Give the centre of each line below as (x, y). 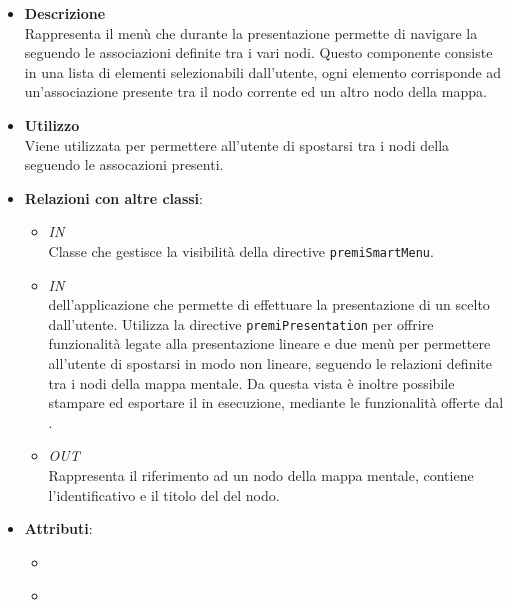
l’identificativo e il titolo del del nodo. (164, 494)
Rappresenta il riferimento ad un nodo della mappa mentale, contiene (261, 475)
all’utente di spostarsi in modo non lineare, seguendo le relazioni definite (270, 363)
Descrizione (65, 13)
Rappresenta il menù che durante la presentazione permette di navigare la (251, 32)
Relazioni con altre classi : (113, 197)
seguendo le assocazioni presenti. (124, 164)
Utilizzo (52, 124)
